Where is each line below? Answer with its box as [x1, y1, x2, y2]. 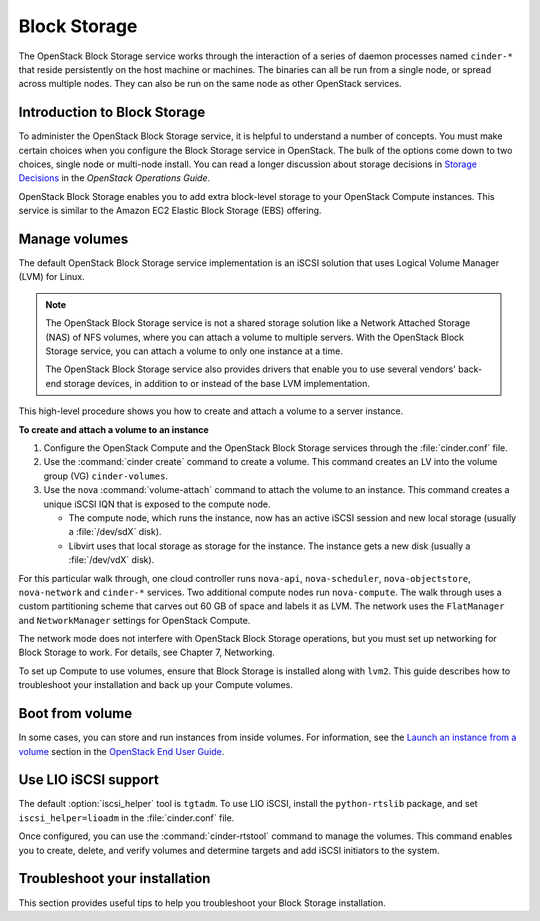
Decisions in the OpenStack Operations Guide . [18, 172, 211, 184]
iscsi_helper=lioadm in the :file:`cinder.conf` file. [18, 811, 235, 824]
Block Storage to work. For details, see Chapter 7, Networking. [18, 646, 275, 659]
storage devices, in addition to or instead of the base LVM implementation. [63, 377, 370, 389]
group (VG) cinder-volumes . [43, 470, 169, 482]
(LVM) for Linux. [18, 271, 85, 283]
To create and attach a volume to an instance [18, 423, 209, 435]
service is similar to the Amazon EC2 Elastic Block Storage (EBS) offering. [18, 205, 322, 217]
